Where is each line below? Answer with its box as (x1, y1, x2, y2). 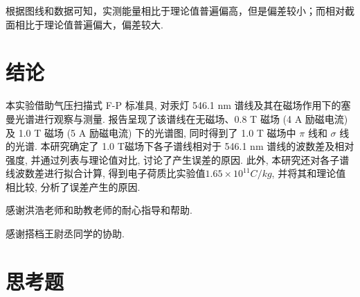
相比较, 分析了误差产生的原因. (6, 179, 141, 194)
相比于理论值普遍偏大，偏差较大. (15, 17, 163, 31)
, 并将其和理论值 (271, 166, 346, 180)
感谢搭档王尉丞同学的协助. (6, 226, 125, 241)
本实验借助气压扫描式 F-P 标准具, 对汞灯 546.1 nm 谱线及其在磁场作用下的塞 (6, 98, 351, 112)
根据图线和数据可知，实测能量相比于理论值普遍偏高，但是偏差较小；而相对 (6, 3, 345, 17)
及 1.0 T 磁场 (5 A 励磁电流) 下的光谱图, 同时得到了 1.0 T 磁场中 (6, 125, 296, 139)
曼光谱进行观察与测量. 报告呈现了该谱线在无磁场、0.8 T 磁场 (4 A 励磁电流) (6, 111, 348, 126)
